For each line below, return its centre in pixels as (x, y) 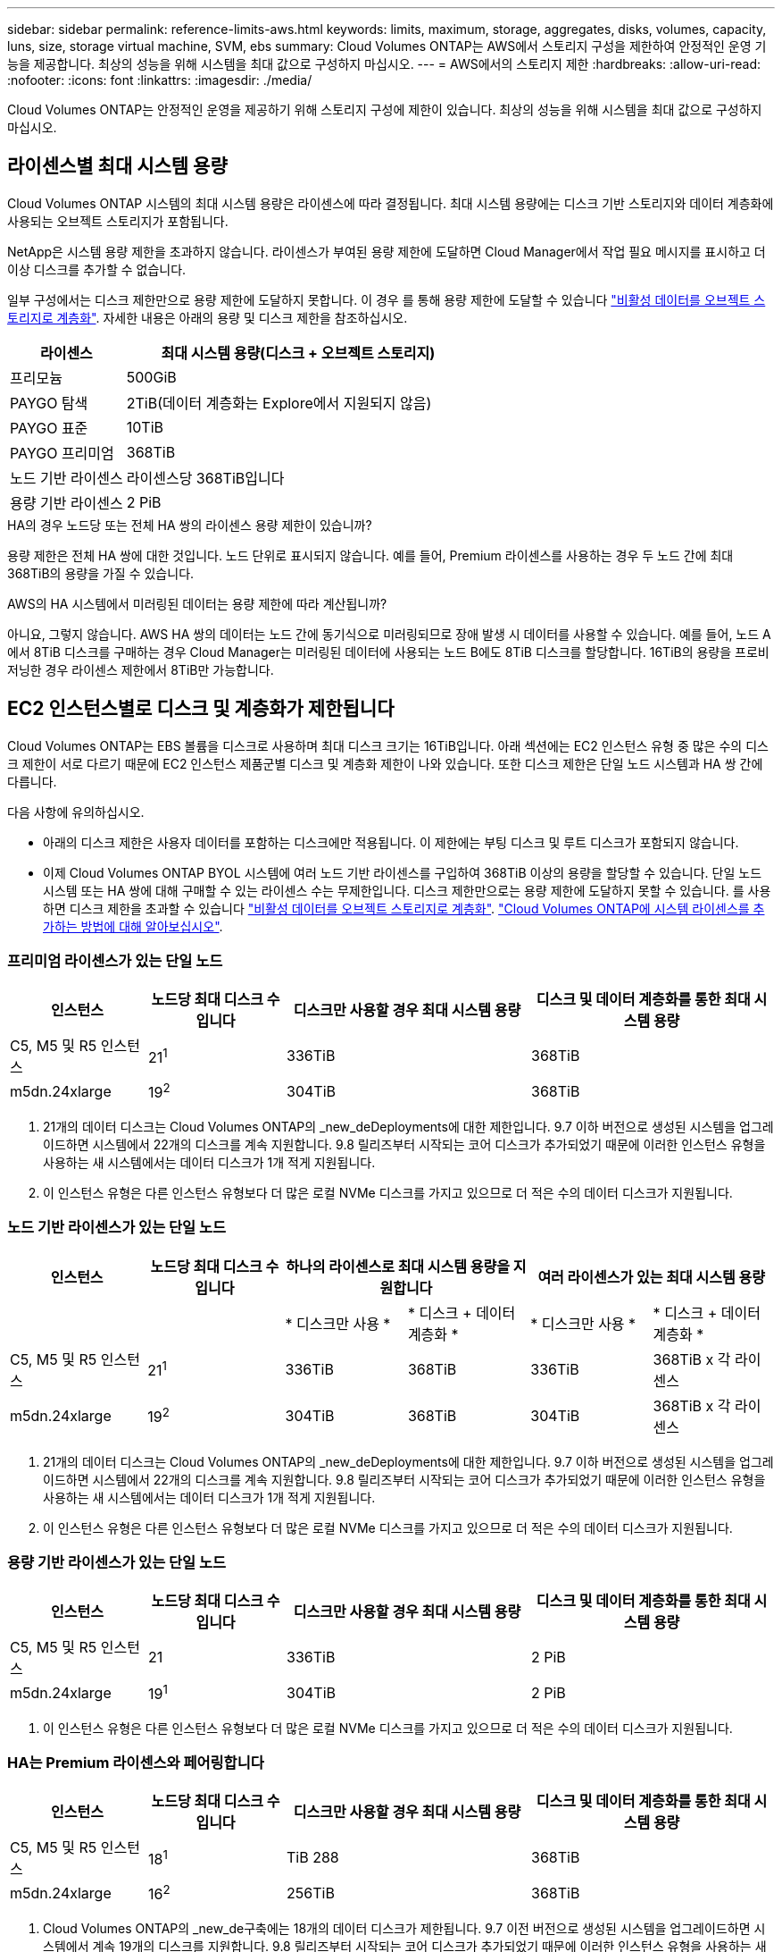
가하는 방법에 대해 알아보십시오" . (133, 926)
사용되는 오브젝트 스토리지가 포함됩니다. (118, 221)
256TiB (311, 1893)
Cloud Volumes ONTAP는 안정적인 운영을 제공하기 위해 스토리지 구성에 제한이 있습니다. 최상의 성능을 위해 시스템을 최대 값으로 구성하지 (385, 109)
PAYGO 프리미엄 (62, 453)
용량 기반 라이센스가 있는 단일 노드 (117, 1562)
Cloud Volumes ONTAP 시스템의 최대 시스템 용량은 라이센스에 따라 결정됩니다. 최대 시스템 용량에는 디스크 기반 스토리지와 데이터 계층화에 (391, 203)
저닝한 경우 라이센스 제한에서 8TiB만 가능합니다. (141, 669)
